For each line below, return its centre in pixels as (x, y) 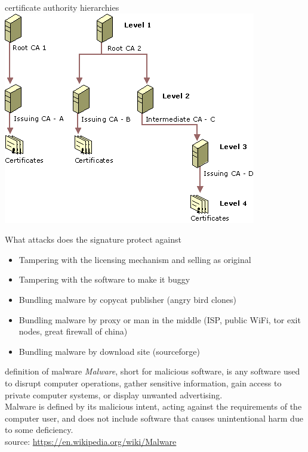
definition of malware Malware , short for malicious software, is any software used (153, 371)
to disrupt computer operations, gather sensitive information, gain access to (143, 383)
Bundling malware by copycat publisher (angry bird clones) (127, 299)
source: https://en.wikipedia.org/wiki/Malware (91, 441)
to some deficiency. (39, 430)
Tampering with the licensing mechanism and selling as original (135, 259)
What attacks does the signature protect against (93, 239)
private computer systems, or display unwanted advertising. (114, 394)
